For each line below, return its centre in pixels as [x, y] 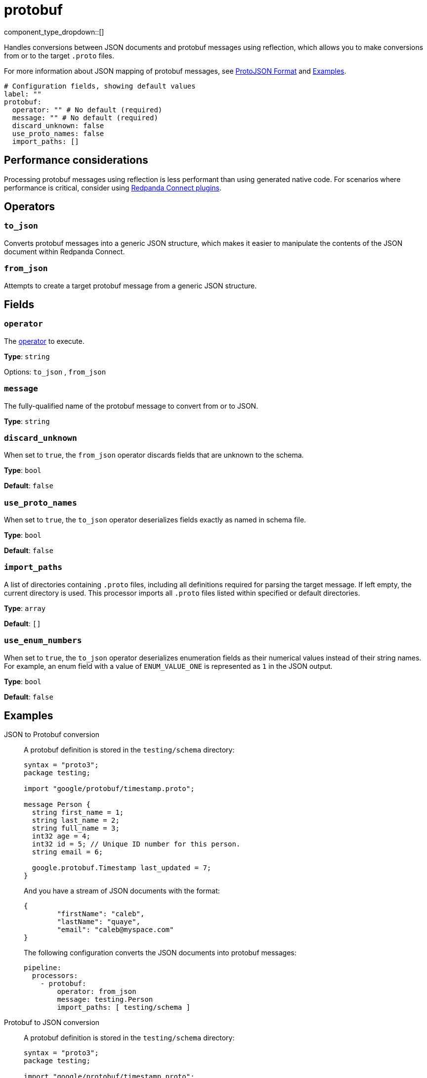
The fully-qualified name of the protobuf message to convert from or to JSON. [131, 406]
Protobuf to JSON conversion [52, 1023]
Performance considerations [76, 160]
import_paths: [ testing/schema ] [124, 1008]
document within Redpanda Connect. [64, 251]
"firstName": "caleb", [101, 914]
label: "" [23, 94]
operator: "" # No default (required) [87, 110]
